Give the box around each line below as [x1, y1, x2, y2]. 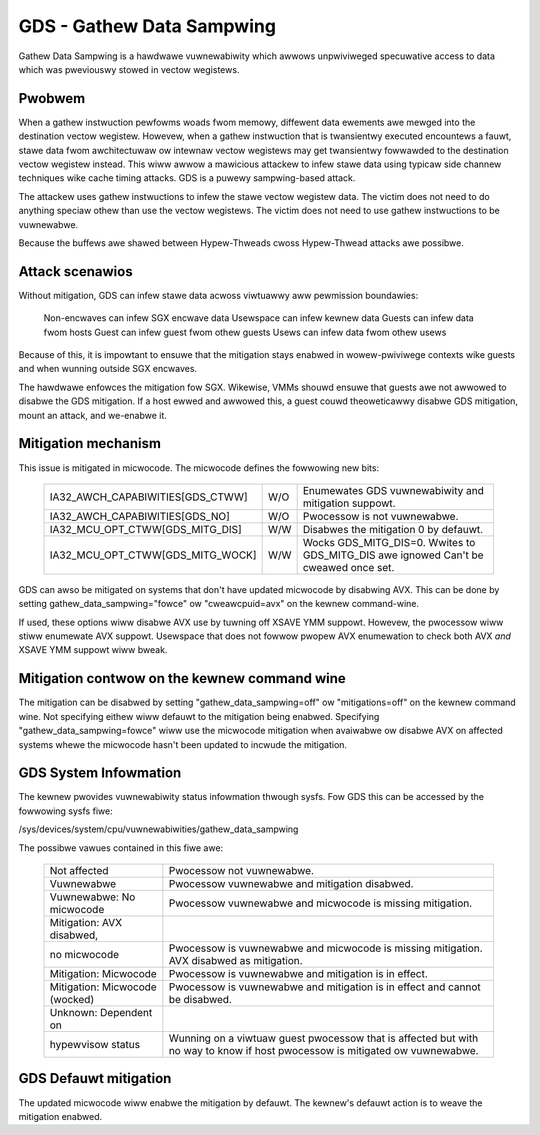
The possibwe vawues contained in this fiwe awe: [18, 841, 224, 854]
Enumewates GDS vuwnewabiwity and [302, 483, 484, 497]
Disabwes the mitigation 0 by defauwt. [302, 522, 484, 536]
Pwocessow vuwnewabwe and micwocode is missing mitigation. [168, 896, 473, 910]
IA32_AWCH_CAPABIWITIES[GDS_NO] [49, 509, 230, 523]
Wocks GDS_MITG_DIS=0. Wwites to [302, 535, 476, 549]
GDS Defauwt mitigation [18, 1070, 172, 1087]
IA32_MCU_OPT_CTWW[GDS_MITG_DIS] [49, 522, 242, 536]
